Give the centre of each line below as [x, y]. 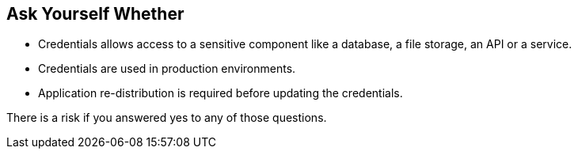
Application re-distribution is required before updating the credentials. [221, 93]
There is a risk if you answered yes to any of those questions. [167, 118]
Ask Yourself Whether [95, 14]
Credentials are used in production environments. [167, 69]
